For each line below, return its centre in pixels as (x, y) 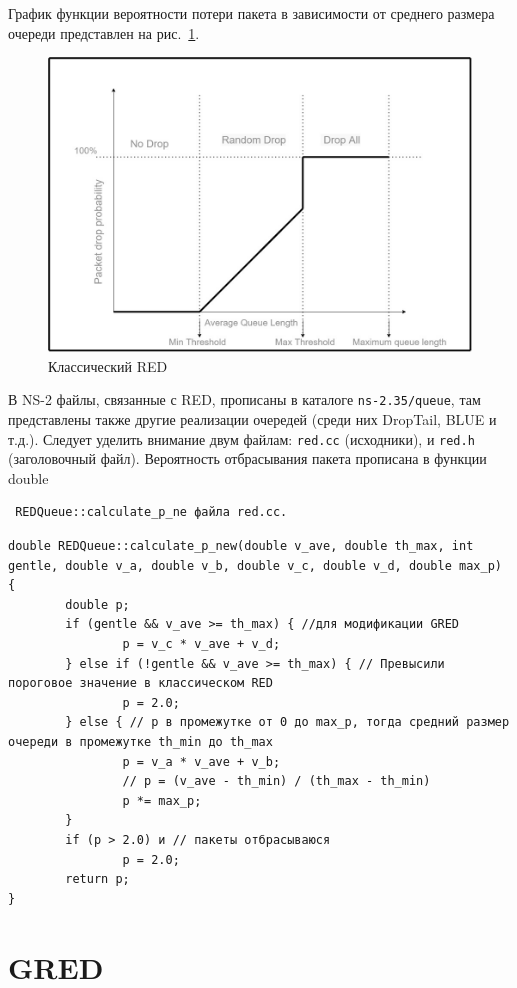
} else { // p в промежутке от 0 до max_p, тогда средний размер (287, 722)
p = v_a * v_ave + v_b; (201, 761)
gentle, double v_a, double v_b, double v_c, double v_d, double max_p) (255, 565)
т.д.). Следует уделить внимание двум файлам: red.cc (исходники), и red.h (241, 438)
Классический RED (108, 365)
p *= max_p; (162, 800)
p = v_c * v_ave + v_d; (201, 644)
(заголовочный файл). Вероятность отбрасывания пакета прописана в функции (247, 458)
